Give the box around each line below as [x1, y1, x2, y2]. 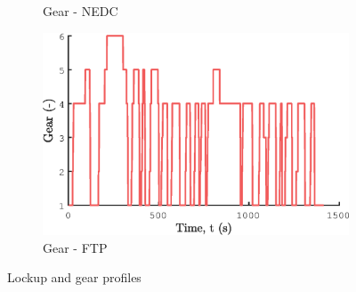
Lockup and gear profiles [7, 268, 142, 287]
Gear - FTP [43, 238, 108, 256]
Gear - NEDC [43, 2, 118, 20]
